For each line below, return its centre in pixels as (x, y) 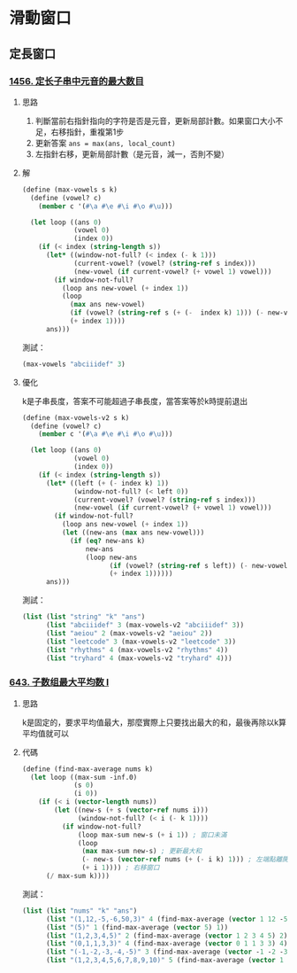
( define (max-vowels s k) (69, 190)
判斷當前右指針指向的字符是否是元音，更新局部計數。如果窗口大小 (155, 121)
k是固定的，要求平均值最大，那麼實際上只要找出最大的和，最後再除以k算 (154, 722)
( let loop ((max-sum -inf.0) (84, 777)
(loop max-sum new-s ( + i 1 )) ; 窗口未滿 (152, 835)
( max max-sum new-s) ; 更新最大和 (142, 852)
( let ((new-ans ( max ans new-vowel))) (133, 533)
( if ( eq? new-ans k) (107, 541)
